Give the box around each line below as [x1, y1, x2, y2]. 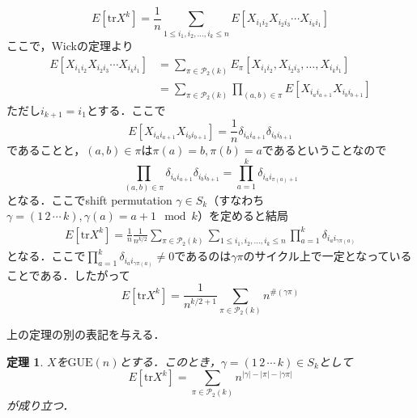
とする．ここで [86, 101, 166, 118]
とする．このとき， [119, 353, 221, 369]
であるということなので [262, 141, 387, 158]
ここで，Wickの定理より [6, 37, 134, 54]
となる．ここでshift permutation [6, 191, 172, 208]
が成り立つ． [6, 396, 74, 413]
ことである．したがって [6, 266, 130, 283]
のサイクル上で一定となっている [243, 247, 412, 264]
